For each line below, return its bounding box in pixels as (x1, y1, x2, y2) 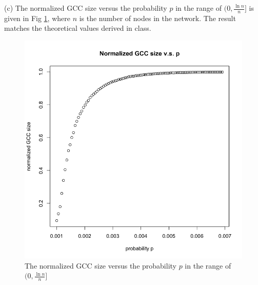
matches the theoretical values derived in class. (4, 23, 151, 33)
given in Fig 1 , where (4, 12, 70, 23)
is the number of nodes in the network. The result (79, 12, 236, 23)
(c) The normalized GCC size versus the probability (4, 3, 167, 13)
